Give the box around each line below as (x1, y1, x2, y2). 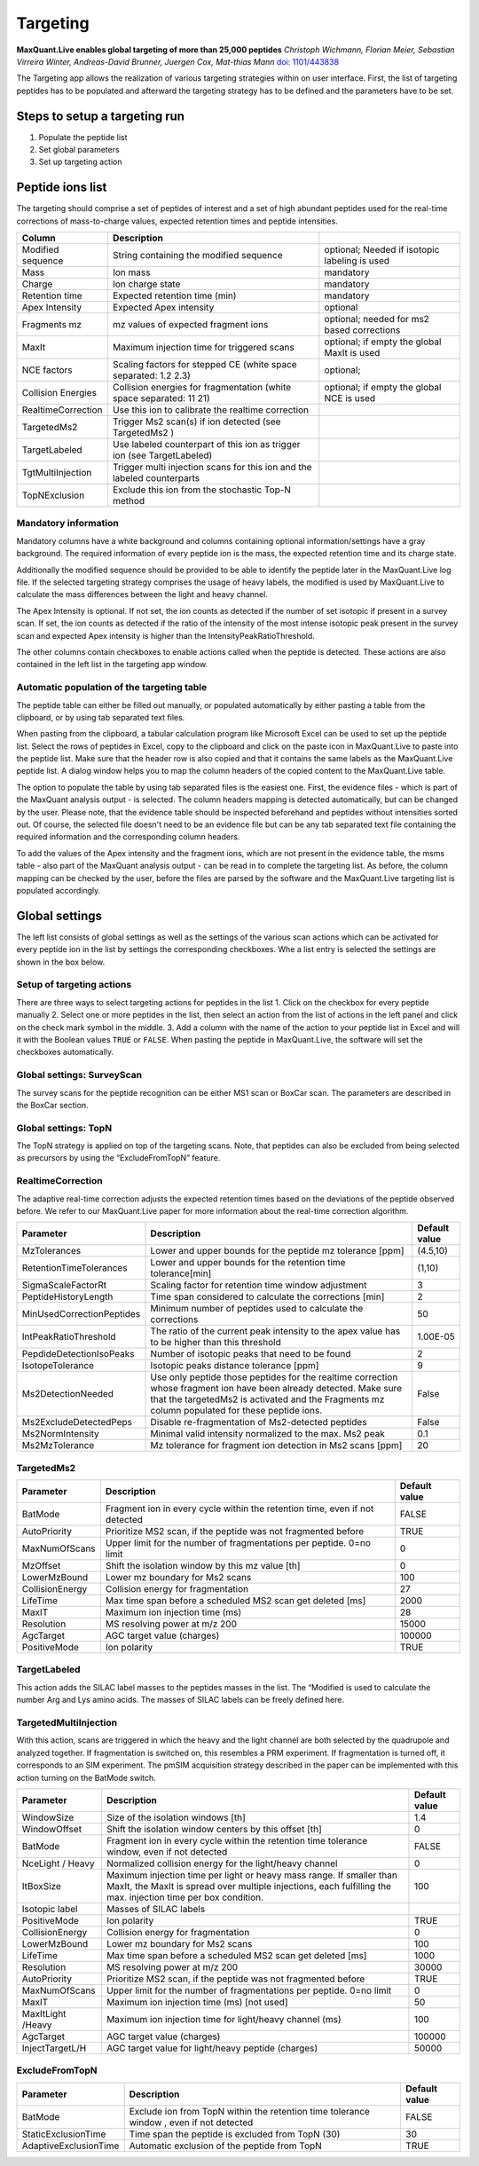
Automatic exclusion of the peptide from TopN (129, 2139, 323, 2152)
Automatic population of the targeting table (16, 681, 208, 694)
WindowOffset (21, 1823, 82, 1835)
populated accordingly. (16, 885, 101, 895)
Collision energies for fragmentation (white (112, 382, 292, 394)
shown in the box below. (16, 957, 106, 967)
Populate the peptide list (38, 131, 128, 142)
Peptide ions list (16, 180, 107, 195)
